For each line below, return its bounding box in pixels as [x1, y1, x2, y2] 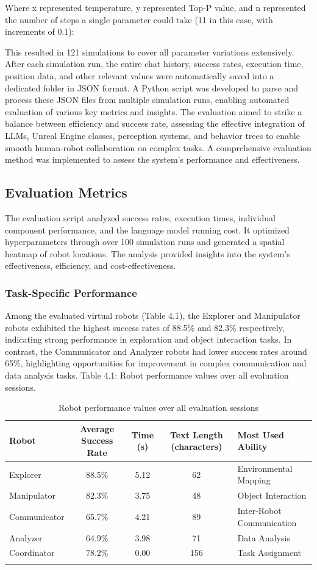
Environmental [237, 461, 293, 474]
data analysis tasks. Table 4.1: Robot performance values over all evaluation [5, 369, 289, 382]
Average [80, 422, 115, 435]
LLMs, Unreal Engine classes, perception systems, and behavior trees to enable [5, 129, 300, 141]
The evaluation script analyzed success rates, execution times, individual [5, 211, 276, 224]
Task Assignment [237, 546, 301, 559]
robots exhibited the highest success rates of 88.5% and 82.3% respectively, [5, 321, 285, 333]
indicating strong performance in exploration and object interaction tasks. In [5, 333, 292, 346]
